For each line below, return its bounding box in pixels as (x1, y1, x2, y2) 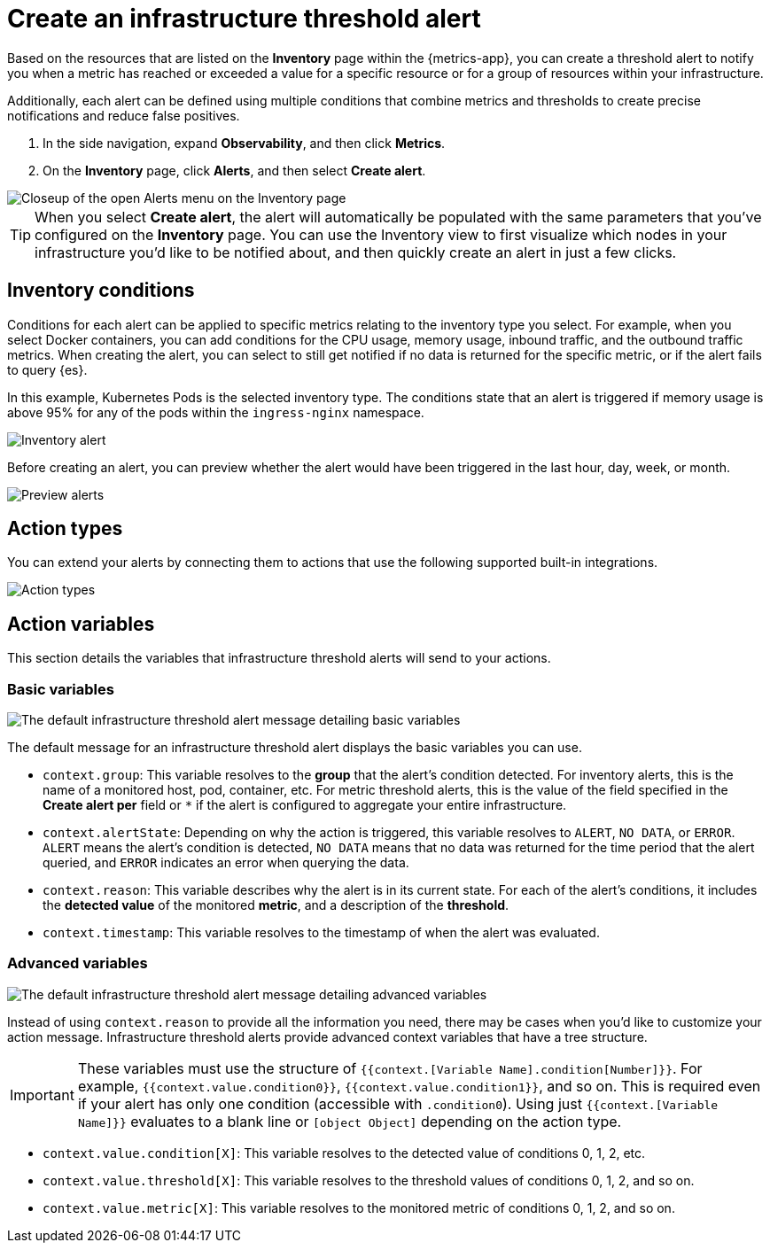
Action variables (7, 612, 155, 635)
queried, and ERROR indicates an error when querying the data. (43, 855, 409, 871)
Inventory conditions (7, 279, 195, 302)
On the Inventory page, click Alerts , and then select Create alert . (43, 162, 426, 178)
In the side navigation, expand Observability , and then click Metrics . (43, 135, 446, 151)
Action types (7, 517, 123, 540)
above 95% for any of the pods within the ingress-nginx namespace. (7, 404, 424, 420)
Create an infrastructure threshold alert (7, 4, 481, 34)
